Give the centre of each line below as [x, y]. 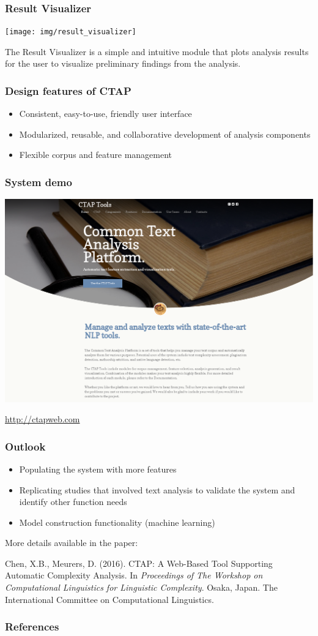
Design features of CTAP [68, 90]
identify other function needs [73, 502]
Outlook [25, 446]
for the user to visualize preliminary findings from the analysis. [123, 63]
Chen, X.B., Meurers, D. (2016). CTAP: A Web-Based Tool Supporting [139, 563]
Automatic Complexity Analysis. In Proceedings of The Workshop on [134, 575]
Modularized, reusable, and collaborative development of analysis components [165, 134]
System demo [39, 181]
